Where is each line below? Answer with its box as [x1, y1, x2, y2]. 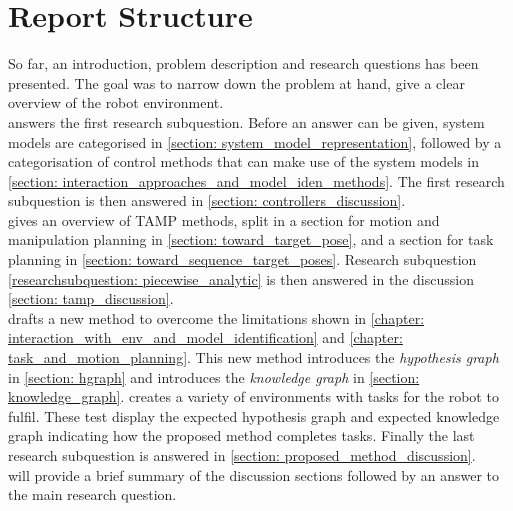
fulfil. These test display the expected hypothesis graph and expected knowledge [8, 405, 500, 426]
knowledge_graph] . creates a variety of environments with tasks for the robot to [8, 386, 499, 407]
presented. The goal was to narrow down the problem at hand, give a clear [8, 72, 465, 93]
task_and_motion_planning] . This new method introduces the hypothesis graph [8, 347, 499, 368]
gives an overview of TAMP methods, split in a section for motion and [8, 209, 440, 230]
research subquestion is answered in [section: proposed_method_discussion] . [8, 445, 476, 465]
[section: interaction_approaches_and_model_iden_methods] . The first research [8, 170, 505, 191]
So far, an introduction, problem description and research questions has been [8, 53, 479, 74]
